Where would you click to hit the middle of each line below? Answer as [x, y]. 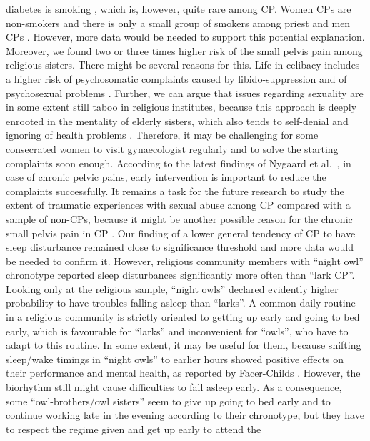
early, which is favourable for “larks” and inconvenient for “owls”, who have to [177, 331]
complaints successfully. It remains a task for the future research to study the [175, 190]
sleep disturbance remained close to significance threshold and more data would [180, 247]
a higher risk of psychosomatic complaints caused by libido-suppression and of [176, 78]
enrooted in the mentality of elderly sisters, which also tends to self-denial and [177, 120]
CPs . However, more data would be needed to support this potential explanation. [185, 37]
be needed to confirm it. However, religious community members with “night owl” [185, 261]
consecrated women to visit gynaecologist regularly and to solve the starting [172, 148]
